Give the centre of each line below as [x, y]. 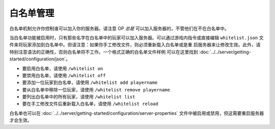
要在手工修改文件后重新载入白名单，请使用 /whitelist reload [90, 104]
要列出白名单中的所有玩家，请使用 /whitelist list [79, 97]
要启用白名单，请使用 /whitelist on [63, 68]
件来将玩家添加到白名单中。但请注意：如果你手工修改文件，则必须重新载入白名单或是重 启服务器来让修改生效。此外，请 [135, 45]
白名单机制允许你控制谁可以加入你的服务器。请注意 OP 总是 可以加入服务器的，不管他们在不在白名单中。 [119, 28]
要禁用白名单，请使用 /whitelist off [64, 75]
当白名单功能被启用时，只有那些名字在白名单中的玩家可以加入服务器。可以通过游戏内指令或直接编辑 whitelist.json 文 [136, 38]
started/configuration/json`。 [40, 59]
